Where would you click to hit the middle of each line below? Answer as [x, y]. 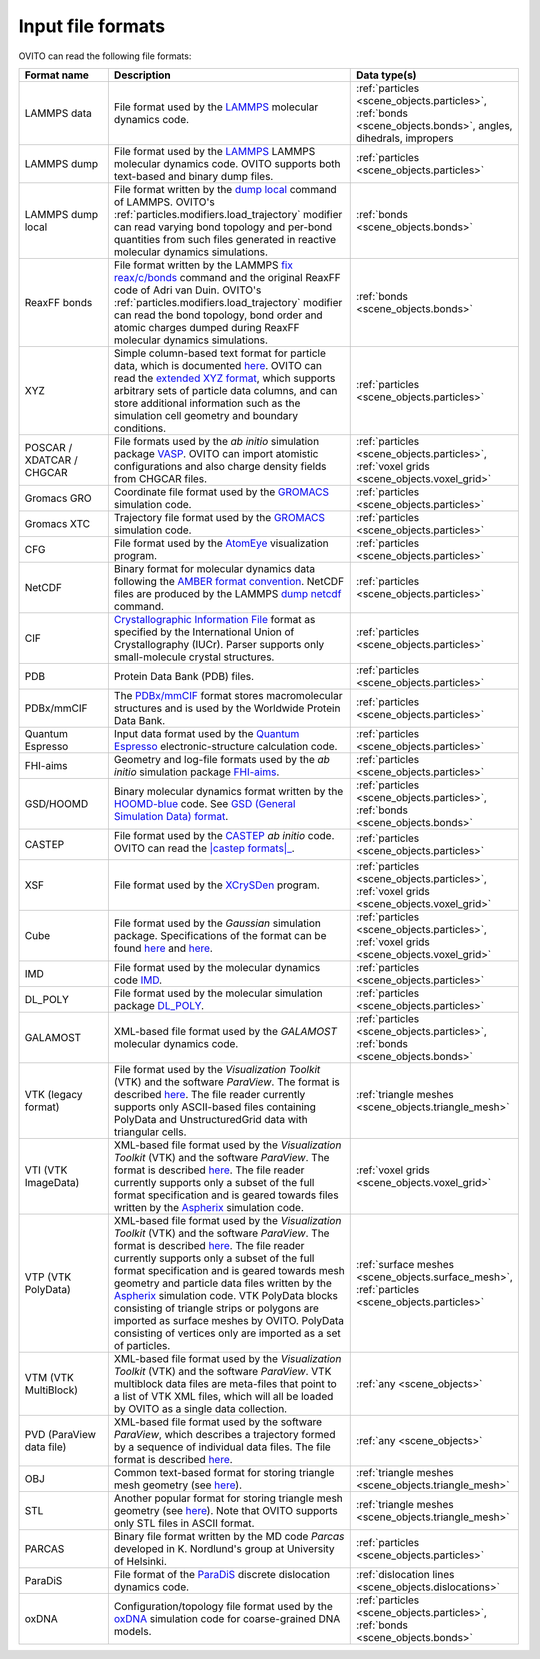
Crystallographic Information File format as [214, 619]
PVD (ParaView [60, 1434]
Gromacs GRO [58, 498]
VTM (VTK [49, 1377]
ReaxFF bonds [58, 302]
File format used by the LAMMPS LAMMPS [214, 151]
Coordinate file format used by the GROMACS [221, 492]
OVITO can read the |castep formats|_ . [204, 848]
